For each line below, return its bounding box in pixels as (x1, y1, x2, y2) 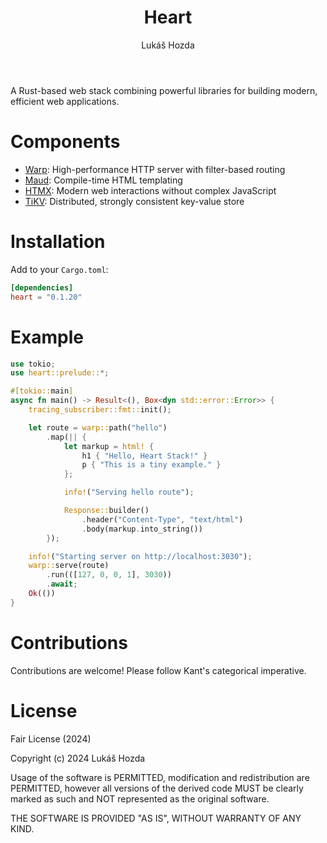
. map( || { (46, 432, 87, 442)
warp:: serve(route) (28, 561, 110, 571)
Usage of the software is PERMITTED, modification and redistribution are (10, 771, 310, 783)
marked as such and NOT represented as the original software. (10, 792, 270, 805)
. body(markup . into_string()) (81, 524, 203, 534)
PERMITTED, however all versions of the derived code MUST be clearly (10, 782, 304, 794)
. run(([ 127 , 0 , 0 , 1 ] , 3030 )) (46, 570, 172, 580)
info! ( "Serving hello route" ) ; (63, 487, 195, 498)
